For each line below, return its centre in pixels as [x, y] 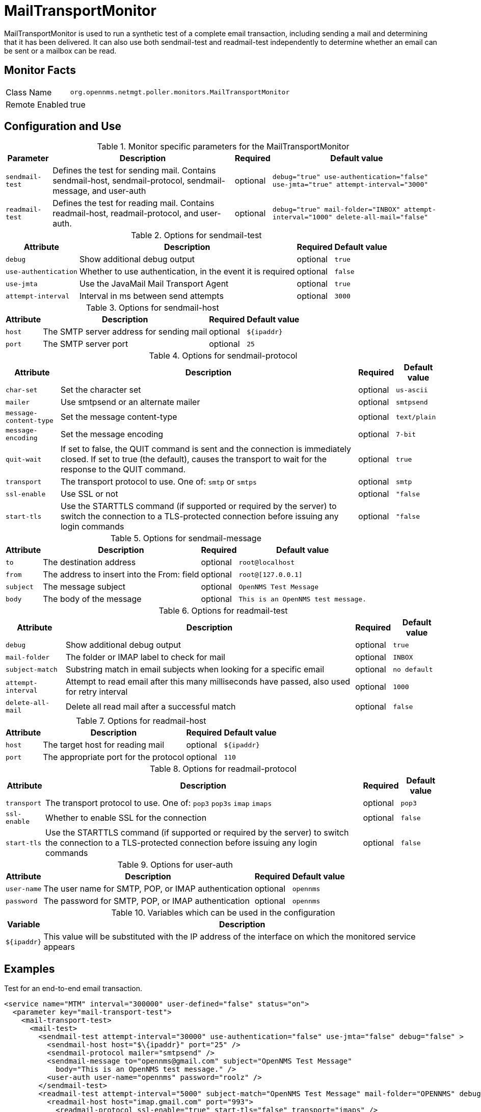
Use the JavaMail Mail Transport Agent [154, 284]
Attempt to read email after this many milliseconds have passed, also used [208, 682]
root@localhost [267, 562]
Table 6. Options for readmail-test [223, 611]
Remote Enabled [37, 104]
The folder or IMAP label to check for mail [145, 657]
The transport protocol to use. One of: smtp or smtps [158, 482]
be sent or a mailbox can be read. [60, 50]
